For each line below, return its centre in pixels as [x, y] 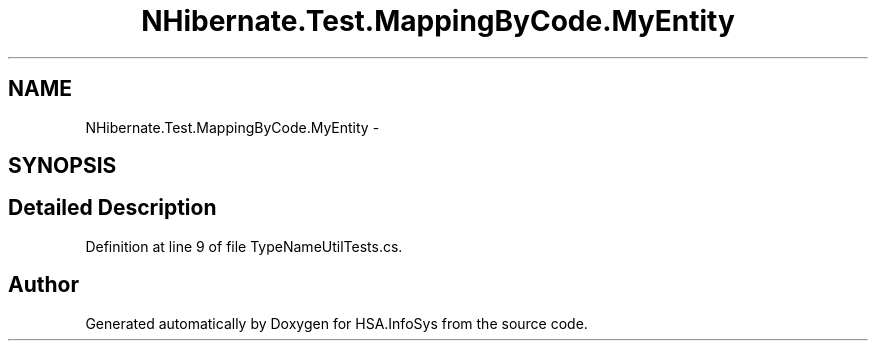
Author [43, 285]
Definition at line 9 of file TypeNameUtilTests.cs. [244, 246]
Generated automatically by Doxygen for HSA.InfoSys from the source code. [336, 323]
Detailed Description [112, 208]
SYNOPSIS [62, 166]
